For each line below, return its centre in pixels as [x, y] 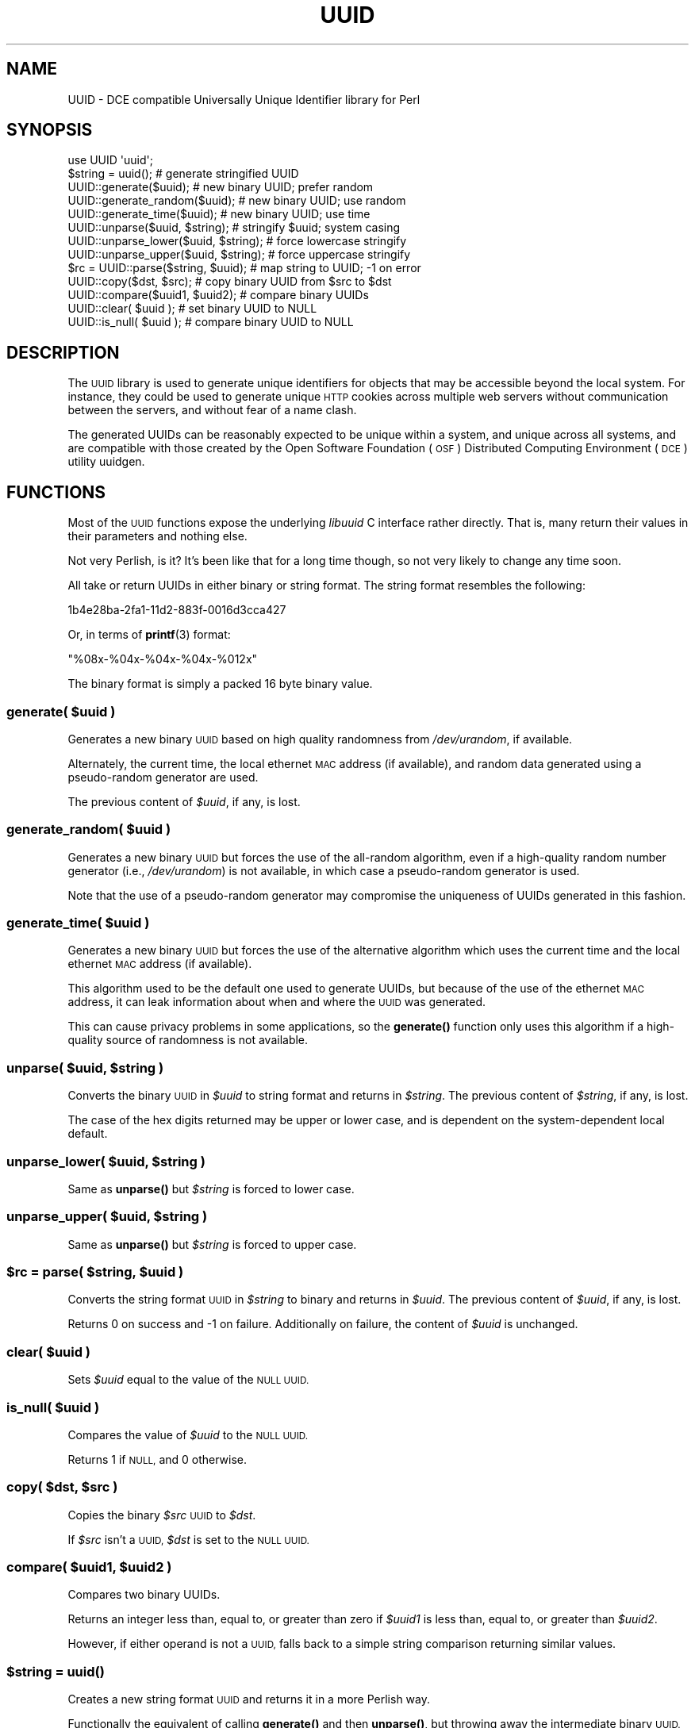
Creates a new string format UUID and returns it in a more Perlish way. [249, 1699]
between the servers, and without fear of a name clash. [212, 410]
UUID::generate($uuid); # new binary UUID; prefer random [221, 187]
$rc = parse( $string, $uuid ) [95, 1272]
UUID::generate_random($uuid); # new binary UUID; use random [237, 201]
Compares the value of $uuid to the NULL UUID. [188, 1434]
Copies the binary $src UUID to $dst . [162, 1515]
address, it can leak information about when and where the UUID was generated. [277, 1002]
